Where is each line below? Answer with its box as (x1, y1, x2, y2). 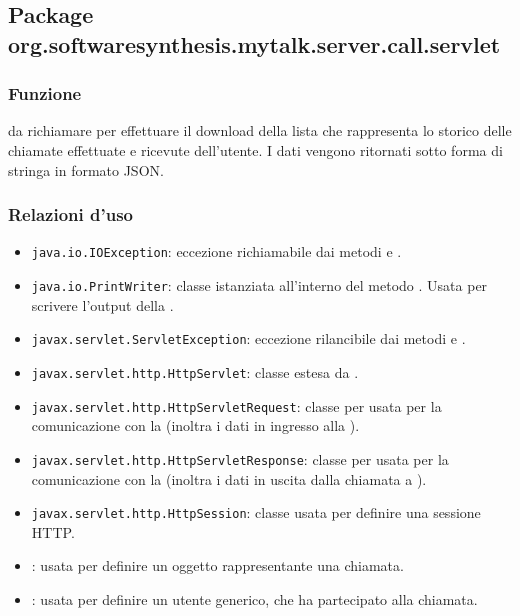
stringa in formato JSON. (8, 159, 164, 180)
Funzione (8, 81, 82, 106)
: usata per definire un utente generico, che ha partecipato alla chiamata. (31, 588, 478, 609)
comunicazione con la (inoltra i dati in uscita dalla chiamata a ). (31, 468, 427, 489)
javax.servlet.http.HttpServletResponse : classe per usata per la (31, 448, 449, 469)
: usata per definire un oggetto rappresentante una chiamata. (31, 555, 404, 576)
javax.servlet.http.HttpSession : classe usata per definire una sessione (31, 502, 481, 523)
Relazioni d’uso (8, 202, 133, 227)
